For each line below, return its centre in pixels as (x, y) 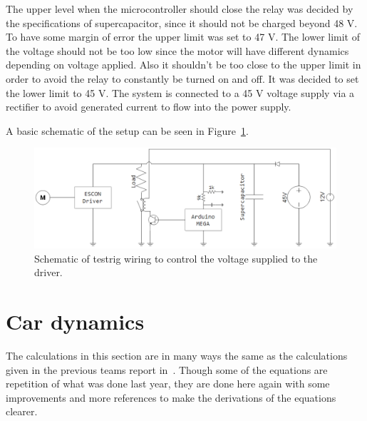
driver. (48, 272)
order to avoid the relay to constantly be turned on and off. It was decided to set (182, 78)
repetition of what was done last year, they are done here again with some (168, 384)
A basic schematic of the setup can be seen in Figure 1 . (127, 130)
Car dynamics (75, 321)
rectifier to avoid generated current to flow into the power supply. (149, 107)
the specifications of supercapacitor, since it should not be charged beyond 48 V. (182, 22)
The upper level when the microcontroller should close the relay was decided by (180, 9)
